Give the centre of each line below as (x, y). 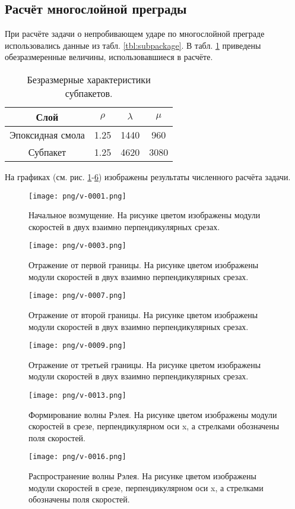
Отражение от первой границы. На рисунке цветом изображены (144, 265)
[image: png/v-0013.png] (77, 395)
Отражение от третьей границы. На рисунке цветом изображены (145, 364)
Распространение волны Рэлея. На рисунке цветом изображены (142, 476)
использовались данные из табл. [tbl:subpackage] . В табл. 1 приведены (133, 45)
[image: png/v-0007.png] (77, 296)
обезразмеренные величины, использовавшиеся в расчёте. (109, 57)
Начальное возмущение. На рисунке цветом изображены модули (145, 215)
